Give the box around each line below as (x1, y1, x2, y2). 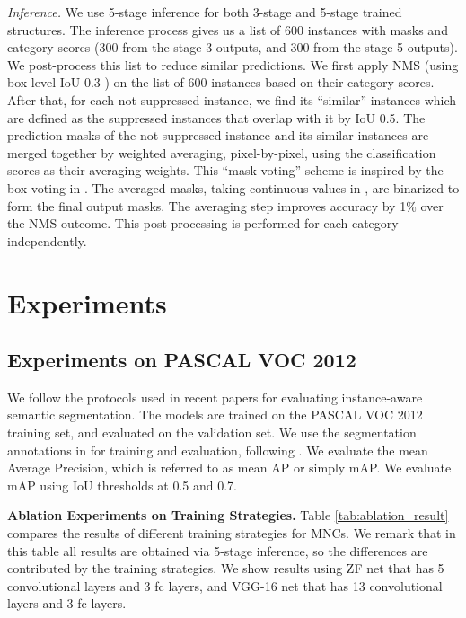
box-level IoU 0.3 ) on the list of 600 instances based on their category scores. (7, 73, 435, 92)
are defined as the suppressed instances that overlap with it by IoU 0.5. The (7, 108, 426, 127)
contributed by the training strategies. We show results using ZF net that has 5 (7, 559, 444, 578)
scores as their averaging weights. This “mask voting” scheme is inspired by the (7, 161, 444, 180)
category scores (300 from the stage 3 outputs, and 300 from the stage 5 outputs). (7, 38, 458, 57)
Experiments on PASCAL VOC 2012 (7, 346, 356, 374)
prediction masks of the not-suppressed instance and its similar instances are (7, 126, 429, 145)
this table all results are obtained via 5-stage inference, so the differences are (7, 541, 428, 560)
